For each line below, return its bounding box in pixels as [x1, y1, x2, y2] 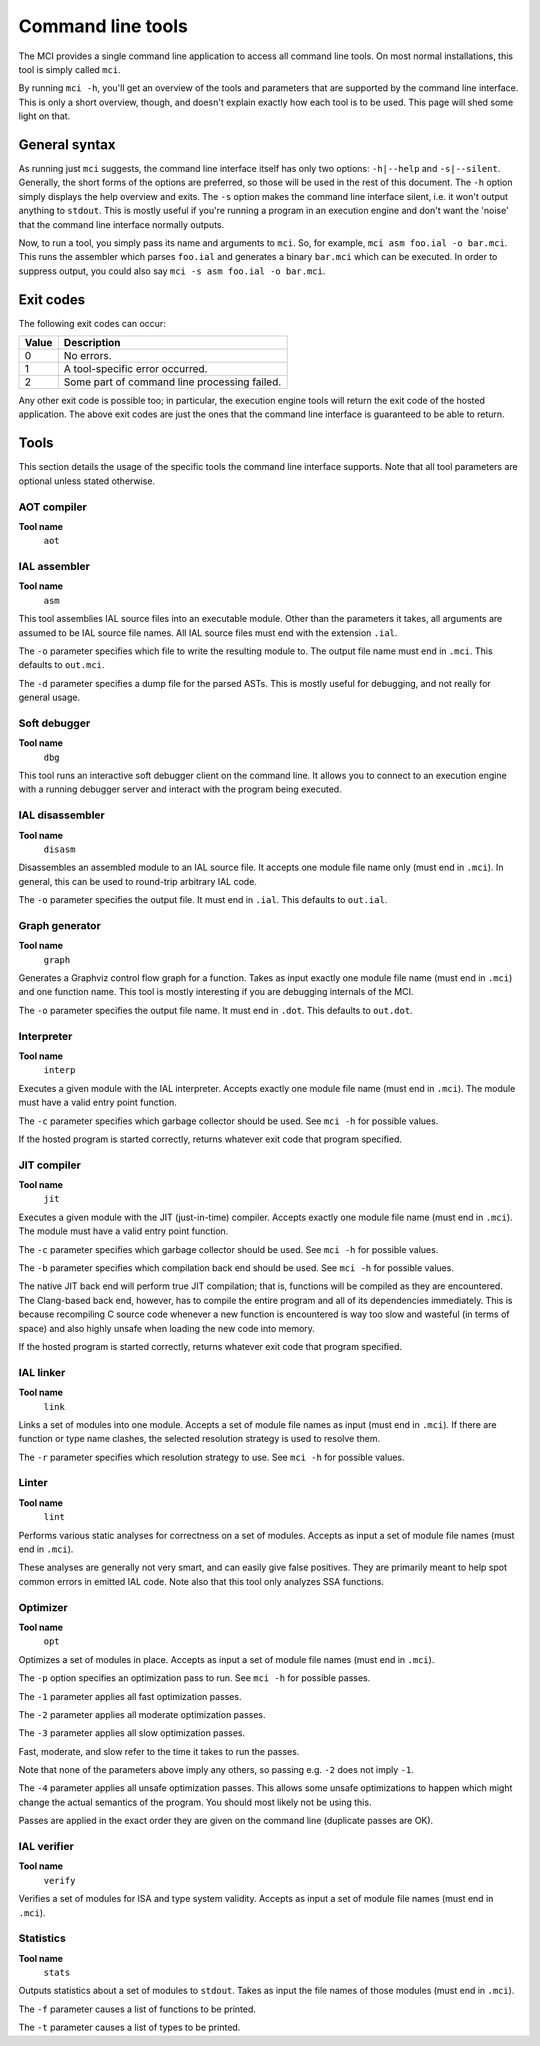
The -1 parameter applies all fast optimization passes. [18, 1690, 242, 1702]
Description [63, 336, 121, 350]
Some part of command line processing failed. [63, 375, 282, 389]
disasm [43, 843, 76, 855]
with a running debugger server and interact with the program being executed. [18, 783, 342, 795]
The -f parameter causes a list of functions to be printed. [18, 2003, 257, 2015]
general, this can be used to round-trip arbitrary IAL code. [18, 875, 257, 887]
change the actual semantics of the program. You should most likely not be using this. [18, 1796, 372, 1808]
